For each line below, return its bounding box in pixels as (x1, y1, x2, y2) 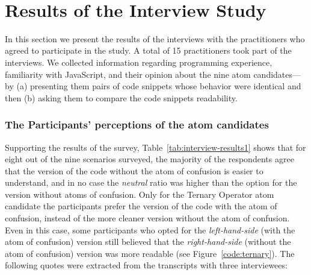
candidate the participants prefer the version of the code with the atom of (5, 200, 277, 212)
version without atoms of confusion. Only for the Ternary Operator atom (5, 188, 274, 200)
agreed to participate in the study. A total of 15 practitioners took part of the (5, 44, 292, 57)
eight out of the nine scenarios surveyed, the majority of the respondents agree (5, 153, 294, 165)
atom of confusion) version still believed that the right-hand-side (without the (5, 235, 291, 248)
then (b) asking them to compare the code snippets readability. (5, 91, 238, 104)
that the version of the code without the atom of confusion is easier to (5, 164, 263, 177)
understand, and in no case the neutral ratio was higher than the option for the (5, 176, 297, 189)
